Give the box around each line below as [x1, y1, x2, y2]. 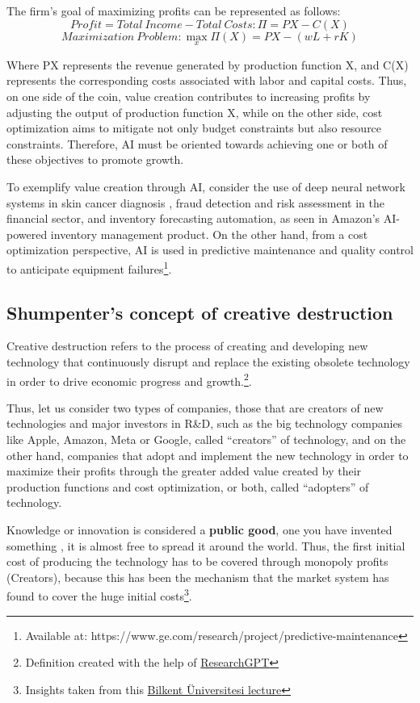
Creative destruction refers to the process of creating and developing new [6, 337, 368, 354]
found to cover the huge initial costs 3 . [6, 585, 192, 605]
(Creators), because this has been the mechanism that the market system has [6, 568, 389, 585]
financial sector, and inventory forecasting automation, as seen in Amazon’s [6, 210, 380, 227]
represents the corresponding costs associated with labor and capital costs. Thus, [6, 72, 407, 89]
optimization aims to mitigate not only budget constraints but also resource [6, 119, 382, 136]
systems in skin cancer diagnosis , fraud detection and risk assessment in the [6, 194, 384, 211]
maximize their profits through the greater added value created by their [6, 462, 362, 479]
